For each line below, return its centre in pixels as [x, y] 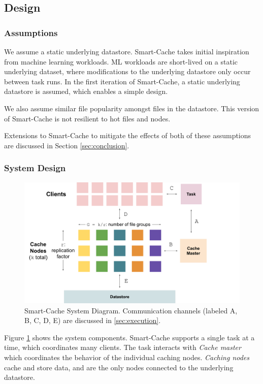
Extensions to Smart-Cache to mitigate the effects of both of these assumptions [128, 135]
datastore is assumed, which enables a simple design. [86, 91]
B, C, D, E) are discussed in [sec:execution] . [93, 320]
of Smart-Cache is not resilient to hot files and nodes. [87, 118]
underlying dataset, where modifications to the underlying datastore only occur [127, 71]
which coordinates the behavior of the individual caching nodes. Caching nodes [127, 357]
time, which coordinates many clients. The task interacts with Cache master [123, 347]
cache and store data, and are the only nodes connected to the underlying [119, 367]
